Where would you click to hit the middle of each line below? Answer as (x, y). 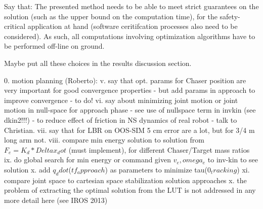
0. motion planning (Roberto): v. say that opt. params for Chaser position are (125, 80)
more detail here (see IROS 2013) (56, 200)
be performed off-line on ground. (54, 46)
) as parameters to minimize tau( (156, 169)
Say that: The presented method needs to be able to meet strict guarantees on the (131, 6)
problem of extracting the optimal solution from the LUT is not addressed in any (130, 190)
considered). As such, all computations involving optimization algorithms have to (130, 36)
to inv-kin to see (233, 160)
